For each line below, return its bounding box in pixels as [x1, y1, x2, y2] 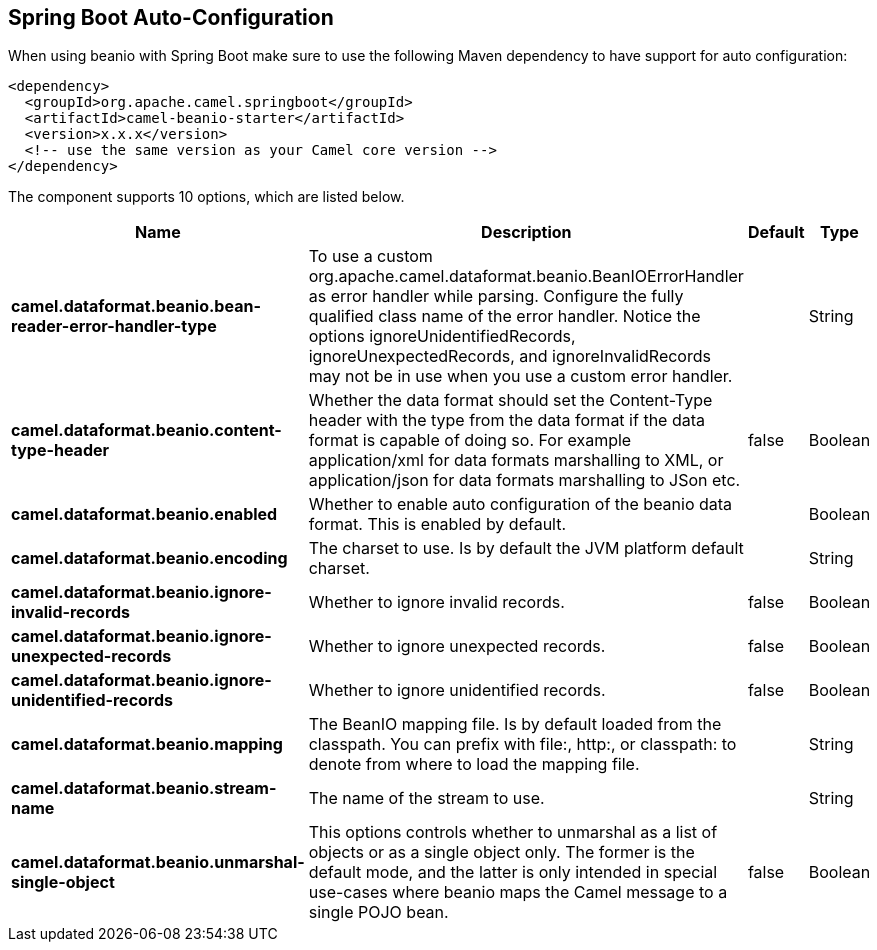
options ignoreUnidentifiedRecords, [308, 326, 576, 347]
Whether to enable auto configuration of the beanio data [308, 494, 733, 515]
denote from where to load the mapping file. [308, 754, 640, 775]
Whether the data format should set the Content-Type [308, 390, 713, 411]
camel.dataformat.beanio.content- [11, 420, 282, 441]
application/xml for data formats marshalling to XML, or [308, 450, 724, 471]
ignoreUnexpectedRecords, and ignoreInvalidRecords [308, 346, 711, 367]
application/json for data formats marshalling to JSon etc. [308, 470, 741, 491]
